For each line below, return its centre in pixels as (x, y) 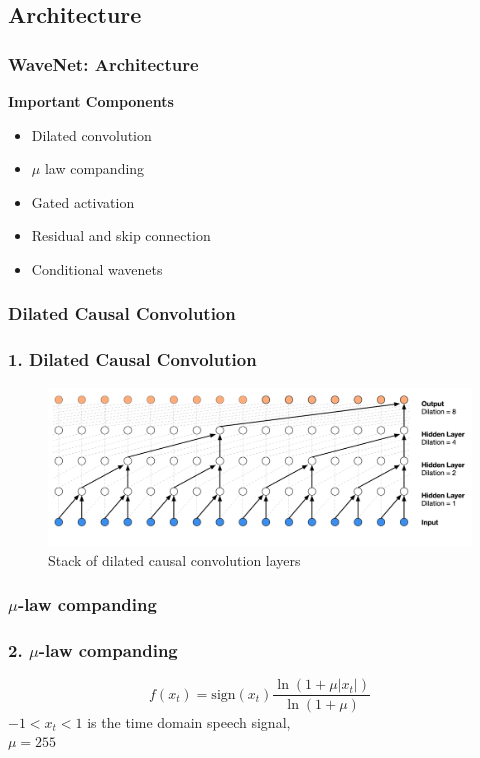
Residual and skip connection (121, 235)
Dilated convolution (91, 134)
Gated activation (83, 201)
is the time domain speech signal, (189, 721)
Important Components (91, 101)
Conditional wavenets (97, 268)
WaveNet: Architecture (103, 63)
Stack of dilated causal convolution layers (174, 559)
